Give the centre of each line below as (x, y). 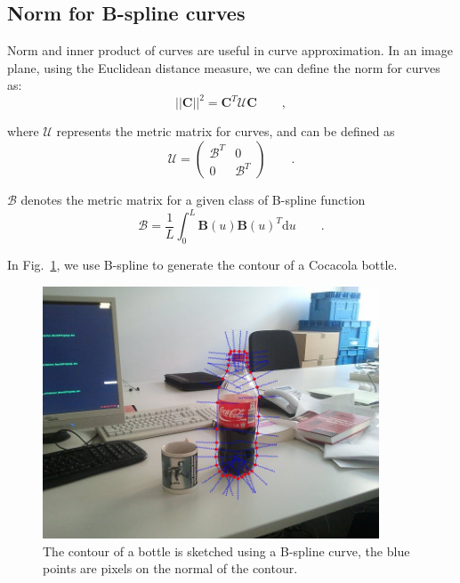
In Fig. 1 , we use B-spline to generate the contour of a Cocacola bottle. (202, 264)
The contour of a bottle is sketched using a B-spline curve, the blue (226, 551)
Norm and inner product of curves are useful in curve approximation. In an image (230, 50)
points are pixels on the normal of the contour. (170, 568)
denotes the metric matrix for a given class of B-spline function (193, 200)
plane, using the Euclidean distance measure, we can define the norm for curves (224, 67)
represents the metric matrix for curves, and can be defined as (226, 131)
